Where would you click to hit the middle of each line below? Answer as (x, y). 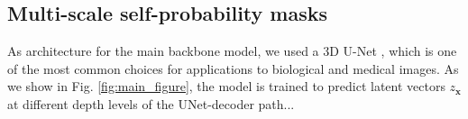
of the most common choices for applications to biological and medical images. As (233, 68)
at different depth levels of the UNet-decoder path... (151, 103)
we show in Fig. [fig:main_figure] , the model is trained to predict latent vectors (226, 86)
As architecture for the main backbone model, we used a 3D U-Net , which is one (232, 51)
